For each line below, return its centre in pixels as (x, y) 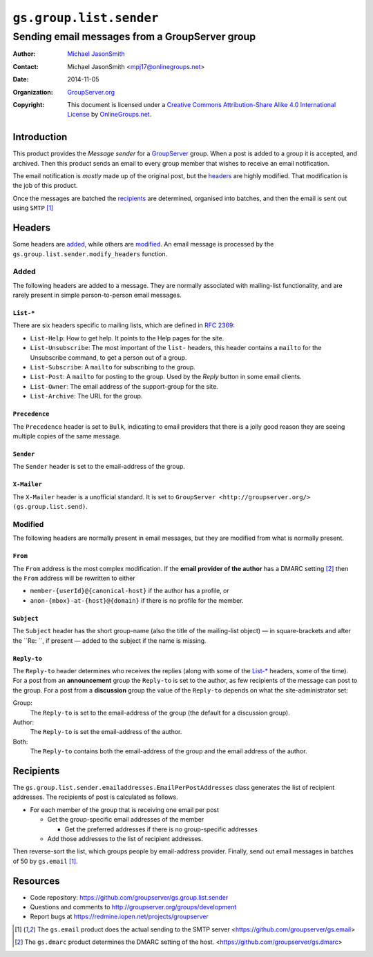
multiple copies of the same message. (67, 436)
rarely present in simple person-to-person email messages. (97, 295)
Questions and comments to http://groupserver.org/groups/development (133, 907)
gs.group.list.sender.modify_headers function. (90, 254)
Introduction (40, 137)
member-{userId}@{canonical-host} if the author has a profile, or (130, 591)
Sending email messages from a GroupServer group (134, 37)
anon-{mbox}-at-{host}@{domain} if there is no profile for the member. (137, 600)
